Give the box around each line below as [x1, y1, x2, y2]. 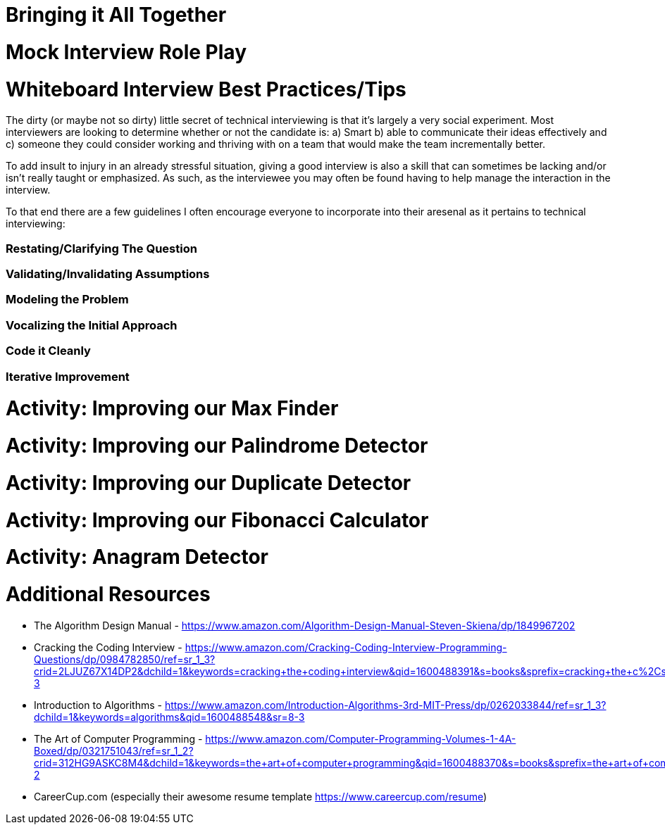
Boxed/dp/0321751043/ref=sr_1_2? [34, 744, 194, 757]
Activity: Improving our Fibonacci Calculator [6, 508, 429, 532]
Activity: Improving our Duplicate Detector [6, 470, 411, 495]
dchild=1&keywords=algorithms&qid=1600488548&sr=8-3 [34, 710, 305, 723]
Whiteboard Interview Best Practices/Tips [6, 77, 406, 101]
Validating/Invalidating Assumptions [6, 267, 210, 281]
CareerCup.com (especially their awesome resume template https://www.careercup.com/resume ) [34, 790, 487, 803]
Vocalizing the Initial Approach [6, 317, 178, 332]
